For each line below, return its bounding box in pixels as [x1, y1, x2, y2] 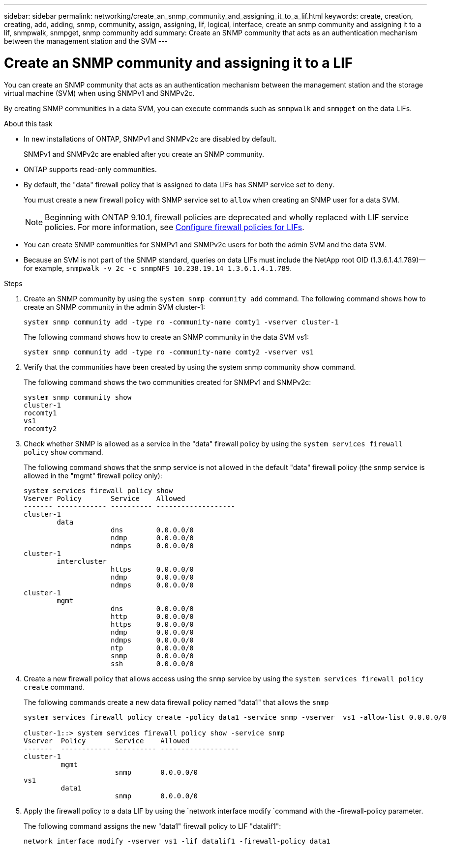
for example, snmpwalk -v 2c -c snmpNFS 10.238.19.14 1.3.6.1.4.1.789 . [24, 263, 292, 272]
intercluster [57, 557, 107, 565]
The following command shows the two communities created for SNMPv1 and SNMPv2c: [24, 378, 311, 386]
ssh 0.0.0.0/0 [111, 659, 194, 668]
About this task [4, 119, 53, 128]
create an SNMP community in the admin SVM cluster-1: [24, 302, 206, 311]
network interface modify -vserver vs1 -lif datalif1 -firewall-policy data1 [24, 837, 330, 845]
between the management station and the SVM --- [4, 37, 168, 45]
